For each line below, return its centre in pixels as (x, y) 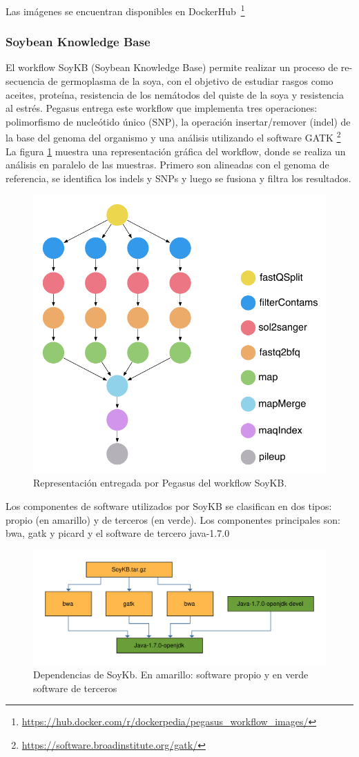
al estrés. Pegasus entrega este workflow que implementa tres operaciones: (162, 108)
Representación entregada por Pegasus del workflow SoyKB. (160, 483)
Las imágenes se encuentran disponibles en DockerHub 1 (125, 10)
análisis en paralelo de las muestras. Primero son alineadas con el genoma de (167, 165)
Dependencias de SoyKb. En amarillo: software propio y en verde (171, 675)
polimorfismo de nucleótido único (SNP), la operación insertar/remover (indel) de (178, 121)
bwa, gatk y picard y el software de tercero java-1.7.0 (118, 533)
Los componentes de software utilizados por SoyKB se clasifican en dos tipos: (169, 505)
